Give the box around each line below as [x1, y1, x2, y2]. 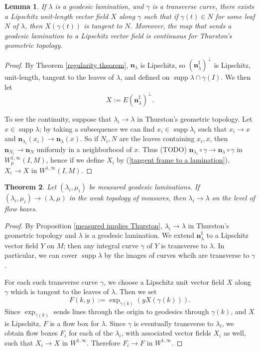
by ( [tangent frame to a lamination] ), [117, 155, 230, 165]
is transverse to [161, 240, 207, 250]
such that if [143, 10, 178, 21]
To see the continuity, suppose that [4, 114, 112, 124]
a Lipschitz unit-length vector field [4, 10, 109, 21]
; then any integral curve [63, 240, 138, 250]
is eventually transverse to [133, 318, 214, 328]
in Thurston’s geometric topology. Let [137, 114, 253, 124]
